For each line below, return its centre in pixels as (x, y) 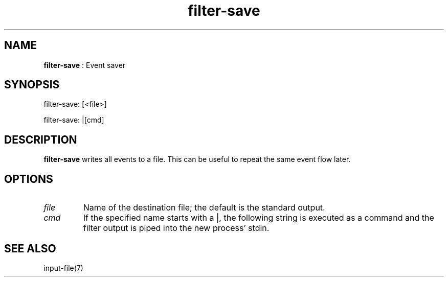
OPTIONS (29, 179)
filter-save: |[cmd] (74, 120)
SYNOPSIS (32, 85)
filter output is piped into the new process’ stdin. (176, 228)
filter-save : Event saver (85, 65)
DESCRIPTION (41, 139)
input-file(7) (63, 268)
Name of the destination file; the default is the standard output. (204, 208)
